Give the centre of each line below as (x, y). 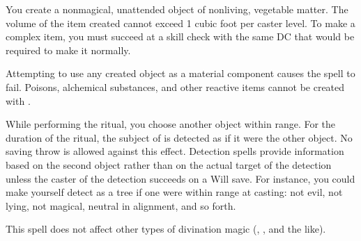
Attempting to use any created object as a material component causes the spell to (180, 73)
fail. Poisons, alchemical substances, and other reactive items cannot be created (175, 86)
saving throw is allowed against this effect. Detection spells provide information (175, 151)
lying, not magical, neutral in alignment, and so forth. (121, 205)
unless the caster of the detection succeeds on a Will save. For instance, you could (180, 178)
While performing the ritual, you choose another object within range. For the (171, 124)
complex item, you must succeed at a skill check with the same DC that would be (180, 36)
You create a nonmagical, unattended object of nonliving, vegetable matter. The (177, 9)
